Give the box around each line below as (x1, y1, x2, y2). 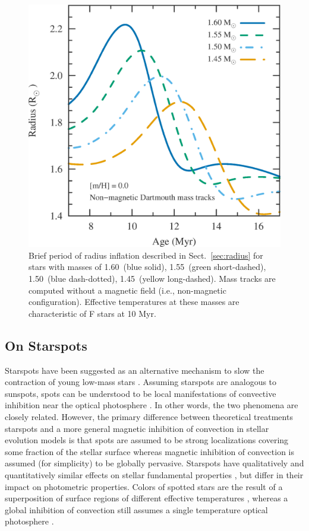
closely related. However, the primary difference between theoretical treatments (5, 411, 293, 422)
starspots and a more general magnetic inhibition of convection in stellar (5, 422, 269, 434)
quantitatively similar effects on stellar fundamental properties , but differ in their (5, 468, 304, 481)
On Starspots (5, 336, 87, 354)
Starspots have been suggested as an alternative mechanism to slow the (5, 364, 264, 376)
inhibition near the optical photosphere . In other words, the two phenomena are (5, 399, 298, 411)
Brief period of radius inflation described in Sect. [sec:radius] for (29, 249, 263, 261)
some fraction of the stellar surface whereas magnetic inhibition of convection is (5, 445, 295, 457)
